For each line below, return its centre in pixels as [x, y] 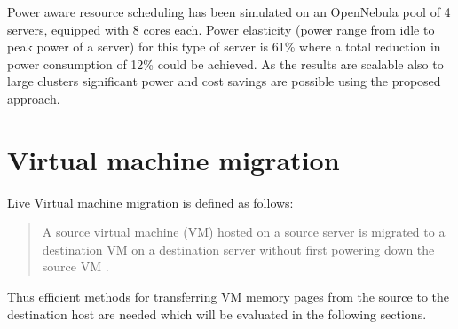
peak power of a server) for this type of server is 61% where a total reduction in [224, 47]
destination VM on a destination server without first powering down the [238, 249]
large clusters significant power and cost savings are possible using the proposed [224, 81]
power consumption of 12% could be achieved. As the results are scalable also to [225, 63]
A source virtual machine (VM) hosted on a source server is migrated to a [244, 232]
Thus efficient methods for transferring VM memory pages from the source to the [229, 297]
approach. [34, 98]
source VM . [75, 266]
